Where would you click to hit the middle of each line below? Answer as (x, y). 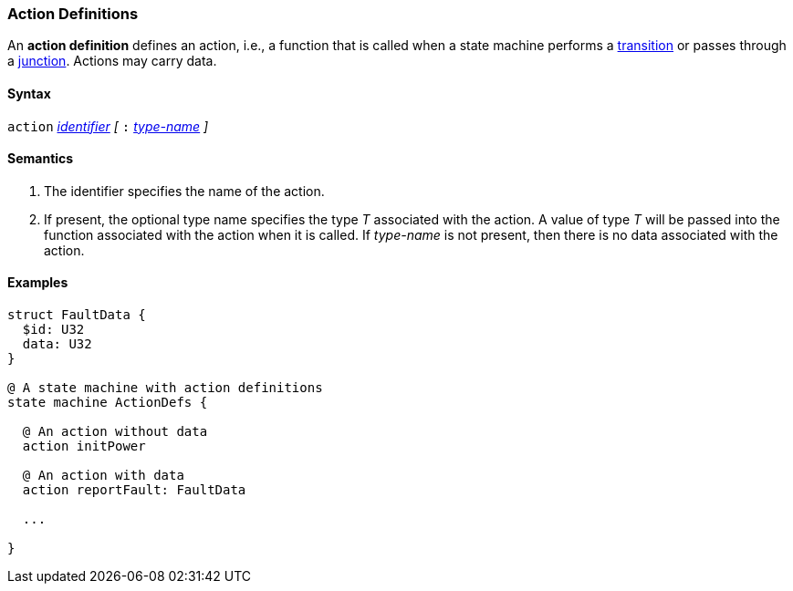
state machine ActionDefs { (108, 403)
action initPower (84, 446)
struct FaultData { (77, 315)
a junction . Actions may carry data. (112, 61)
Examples (38, 283)
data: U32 (57, 344)
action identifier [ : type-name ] (108, 126)
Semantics (41, 159)
